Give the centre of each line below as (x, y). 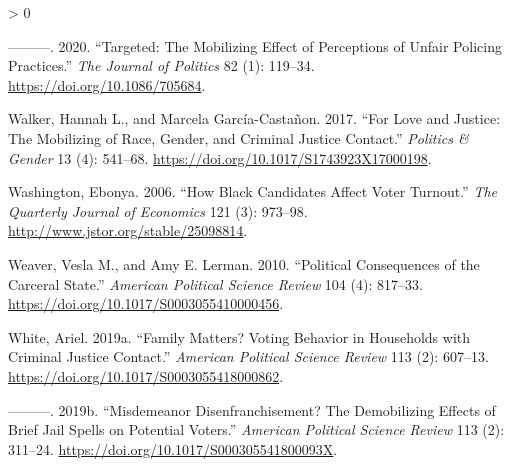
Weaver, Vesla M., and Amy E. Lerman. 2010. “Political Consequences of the (244, 263)
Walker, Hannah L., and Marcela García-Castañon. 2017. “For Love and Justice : (254, 118)
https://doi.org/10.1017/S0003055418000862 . (146, 375)
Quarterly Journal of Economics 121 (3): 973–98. (158, 210)
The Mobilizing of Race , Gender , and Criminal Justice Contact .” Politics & (238, 137)
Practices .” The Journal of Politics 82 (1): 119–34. (161, 65)
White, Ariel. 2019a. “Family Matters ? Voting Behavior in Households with (239, 336)
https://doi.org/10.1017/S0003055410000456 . (146, 303)
